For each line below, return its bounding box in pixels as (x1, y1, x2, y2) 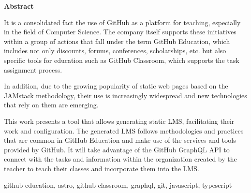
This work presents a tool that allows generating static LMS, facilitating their (4, 116, 235, 126)
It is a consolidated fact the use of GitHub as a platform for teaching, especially (4, 17, 241, 27)
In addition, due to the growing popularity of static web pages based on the (4, 81, 228, 91)
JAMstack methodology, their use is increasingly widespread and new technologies (4, 90, 247, 100)
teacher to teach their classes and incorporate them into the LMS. (4, 163, 199, 173)
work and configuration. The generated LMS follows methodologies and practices (4, 125, 244, 135)
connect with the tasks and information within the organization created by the (4, 154, 237, 164)
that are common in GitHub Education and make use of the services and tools (4, 135, 236, 145)
